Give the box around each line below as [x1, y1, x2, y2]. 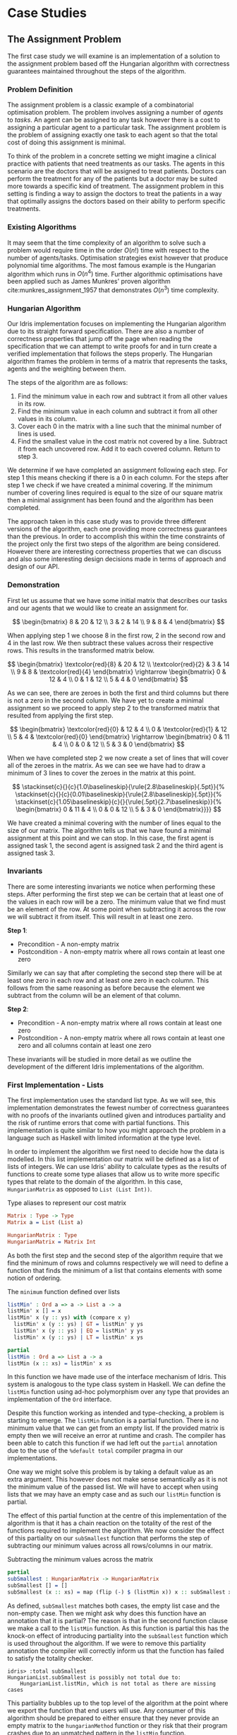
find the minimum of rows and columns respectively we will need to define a [7, 1258, 229, 1267]
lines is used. [17, 430, 56, 438]
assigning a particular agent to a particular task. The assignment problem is [7, 123, 227, 132]
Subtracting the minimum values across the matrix [7, 1555, 154, 1564]
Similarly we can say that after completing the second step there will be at [7, 968, 222, 977]
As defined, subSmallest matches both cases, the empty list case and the [7, 1601, 220, 1610]
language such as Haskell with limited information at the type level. [7, 1134, 202, 1142]
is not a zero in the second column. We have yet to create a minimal [7, 696, 204, 705]
